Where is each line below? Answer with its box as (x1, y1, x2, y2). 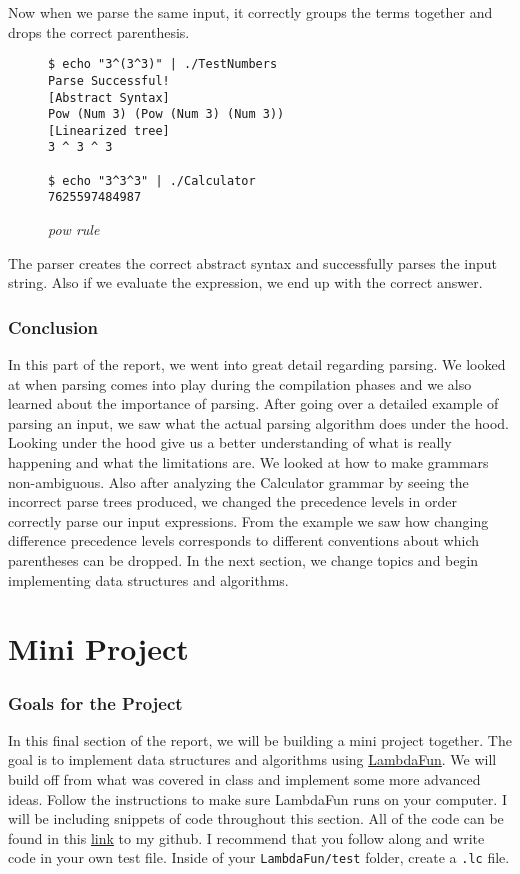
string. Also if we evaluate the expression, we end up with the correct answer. (8, 272, 483, 293)
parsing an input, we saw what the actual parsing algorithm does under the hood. (8, 412, 510, 433)
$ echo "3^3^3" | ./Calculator (48, 173, 256, 188)
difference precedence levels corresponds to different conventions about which (8, 530, 480, 551)
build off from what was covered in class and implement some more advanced (8, 769, 481, 789)
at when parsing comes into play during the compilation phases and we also (8, 373, 472, 394)
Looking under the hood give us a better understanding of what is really (8, 432, 452, 453)
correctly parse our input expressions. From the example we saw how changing (8, 510, 489, 531)
